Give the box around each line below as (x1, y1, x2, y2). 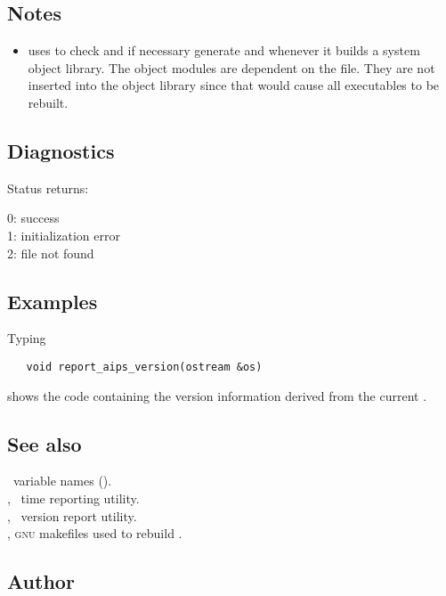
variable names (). (12, 471, 112, 490)
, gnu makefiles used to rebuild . (7, 524, 182, 543)
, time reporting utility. (7, 489, 140, 507)
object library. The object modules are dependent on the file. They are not (28, 58, 435, 77)
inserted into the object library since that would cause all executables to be (28, 76, 440, 94)
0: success (7, 208, 60, 227)
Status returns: (7, 178, 89, 197)
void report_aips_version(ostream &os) (26, 360, 263, 373)
